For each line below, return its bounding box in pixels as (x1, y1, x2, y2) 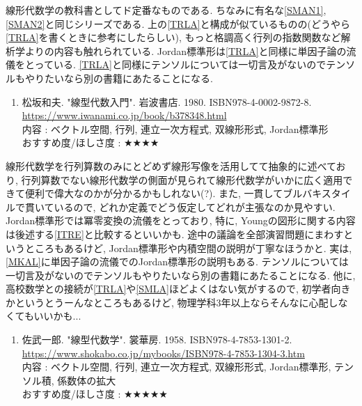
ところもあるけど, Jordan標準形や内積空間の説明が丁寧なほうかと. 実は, (24, 240, 352, 255)
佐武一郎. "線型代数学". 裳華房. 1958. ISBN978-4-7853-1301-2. (22, 332, 292, 347)
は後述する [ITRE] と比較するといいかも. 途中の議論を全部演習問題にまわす (6, 226, 344, 241)
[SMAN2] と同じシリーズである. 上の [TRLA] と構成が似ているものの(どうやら (6, 16, 351, 31)
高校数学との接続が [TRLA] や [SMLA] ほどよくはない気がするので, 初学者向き (6, 281, 351, 296)
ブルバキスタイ (283, 186, 351, 201)
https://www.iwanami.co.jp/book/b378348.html (22, 108, 227, 123)
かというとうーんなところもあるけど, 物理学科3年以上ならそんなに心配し (6, 295, 338, 309)
